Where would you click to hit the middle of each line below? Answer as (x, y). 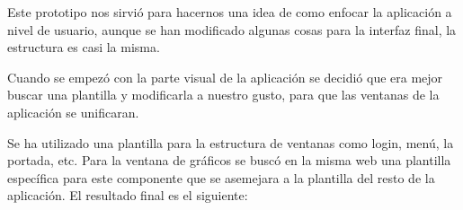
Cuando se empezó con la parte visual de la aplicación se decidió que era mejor (225, 77)
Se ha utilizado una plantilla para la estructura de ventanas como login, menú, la (231, 142)
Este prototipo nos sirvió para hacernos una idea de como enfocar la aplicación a (230, 12)
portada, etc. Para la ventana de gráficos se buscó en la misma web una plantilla (229, 160)
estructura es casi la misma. (84, 47)
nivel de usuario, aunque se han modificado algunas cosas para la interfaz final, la (232, 29)
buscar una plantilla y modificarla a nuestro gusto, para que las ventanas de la (223, 95)
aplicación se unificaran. (73, 112)
